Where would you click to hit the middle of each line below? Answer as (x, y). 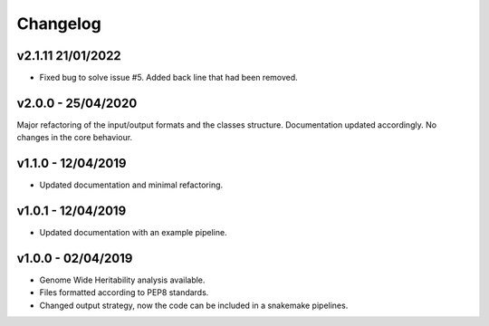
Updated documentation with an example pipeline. (133, 233)
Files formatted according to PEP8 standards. (124, 292)
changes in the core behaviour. (75, 138)
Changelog (59, 24)
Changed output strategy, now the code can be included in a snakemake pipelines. (194, 305)
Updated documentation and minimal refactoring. (131, 185)
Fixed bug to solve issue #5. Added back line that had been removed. (168, 78)
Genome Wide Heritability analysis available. (122, 280)
